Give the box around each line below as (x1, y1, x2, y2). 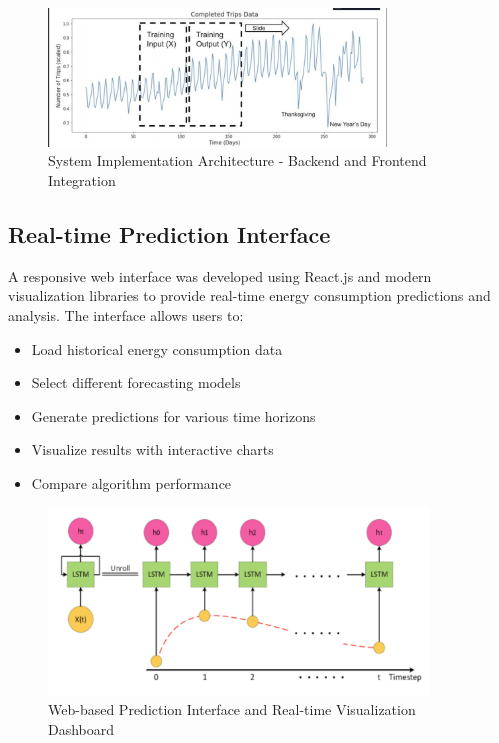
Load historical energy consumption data (31, 338, 283, 359)
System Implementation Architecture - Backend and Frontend (48, 150, 427, 171)
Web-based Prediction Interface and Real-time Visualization (48, 698, 416, 719)
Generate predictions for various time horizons (31, 405, 316, 426)
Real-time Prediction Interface (8, 218, 331, 249)
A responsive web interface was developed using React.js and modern (8, 265, 432, 286)
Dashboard (48, 718, 115, 739)
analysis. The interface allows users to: (8, 304, 244, 325)
